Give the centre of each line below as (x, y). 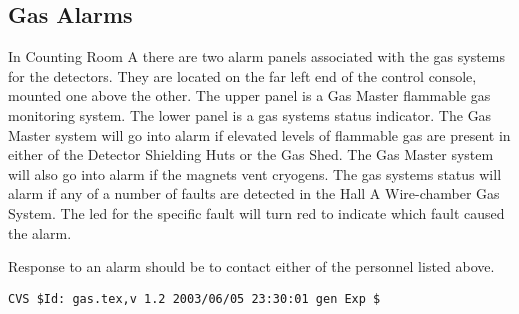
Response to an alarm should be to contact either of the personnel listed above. (251, 266)
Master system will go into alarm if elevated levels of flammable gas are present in (259, 134)
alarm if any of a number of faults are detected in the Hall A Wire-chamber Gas (254, 193)
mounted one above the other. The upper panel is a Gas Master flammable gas (249, 95)
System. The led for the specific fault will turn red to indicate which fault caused (256, 212)
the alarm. (40, 232)
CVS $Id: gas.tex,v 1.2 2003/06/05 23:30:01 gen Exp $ (194, 298)
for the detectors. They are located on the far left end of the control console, (242, 75)
